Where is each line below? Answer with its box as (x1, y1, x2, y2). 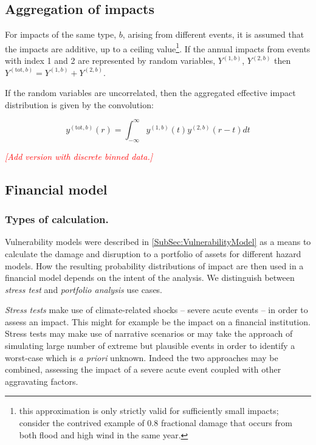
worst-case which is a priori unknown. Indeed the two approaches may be (5, 351, 278, 364)
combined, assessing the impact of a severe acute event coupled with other (5, 363, 281, 376)
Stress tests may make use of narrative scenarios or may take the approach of (5, 327, 293, 340)
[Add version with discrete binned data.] (5, 150, 153, 162)
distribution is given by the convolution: (5, 98, 154, 111)
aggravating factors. (5, 374, 78, 387)
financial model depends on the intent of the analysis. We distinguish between (5, 271, 295, 284)
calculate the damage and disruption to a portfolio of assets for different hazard (5, 247, 301, 260)
